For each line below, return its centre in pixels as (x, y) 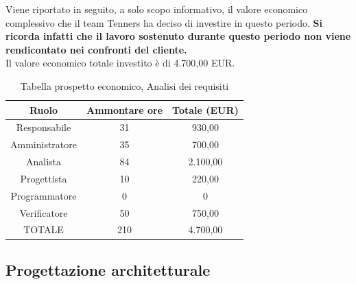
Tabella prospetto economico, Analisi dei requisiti (124, 85)
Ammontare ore (125, 109)
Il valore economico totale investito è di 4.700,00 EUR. (120, 63)
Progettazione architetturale (108, 269)
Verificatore (44, 212)
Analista (44, 162)
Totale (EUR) (205, 109)
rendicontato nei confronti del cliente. (96, 49)
